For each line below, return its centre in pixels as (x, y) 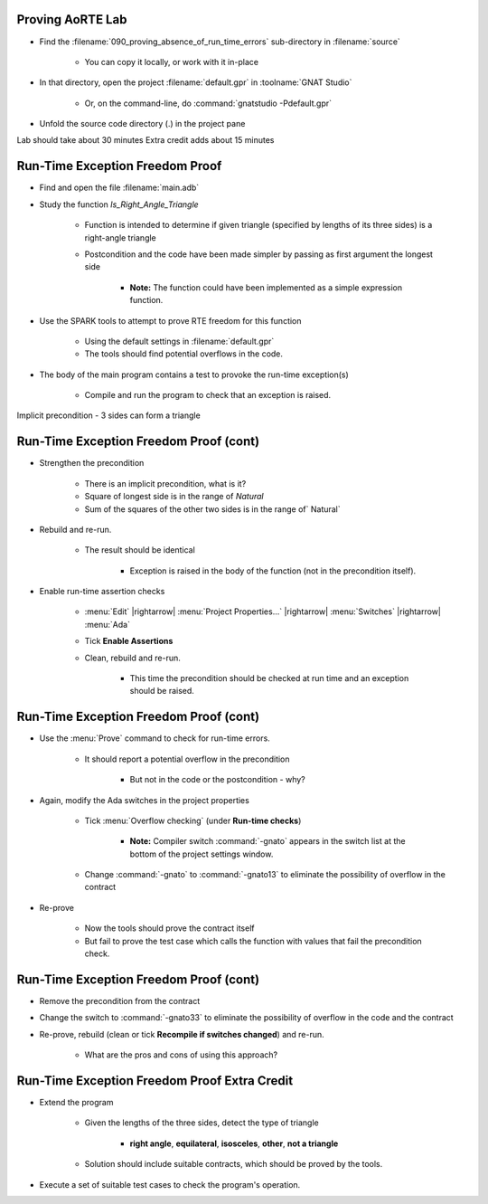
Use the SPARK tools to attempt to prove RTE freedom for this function (170, 320)
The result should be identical (140, 550)
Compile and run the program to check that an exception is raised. (208, 395)
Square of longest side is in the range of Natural (174, 497)
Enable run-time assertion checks (102, 592)
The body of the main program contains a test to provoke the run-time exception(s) (194, 374)
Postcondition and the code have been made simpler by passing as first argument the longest (259, 254)
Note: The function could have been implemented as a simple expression (266, 287)
